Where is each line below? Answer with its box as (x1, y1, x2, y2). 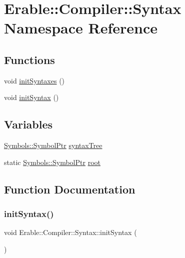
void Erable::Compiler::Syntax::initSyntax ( (4, 227, 137, 237)
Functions (4, 51, 55, 67)
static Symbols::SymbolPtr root (4, 156, 100, 167)
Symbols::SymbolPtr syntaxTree (4, 140, 102, 150)
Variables (4, 116, 53, 132)
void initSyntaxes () (4, 75, 65, 85)
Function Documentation (4, 181, 135, 196)
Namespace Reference (4, 17, 157, 38)
